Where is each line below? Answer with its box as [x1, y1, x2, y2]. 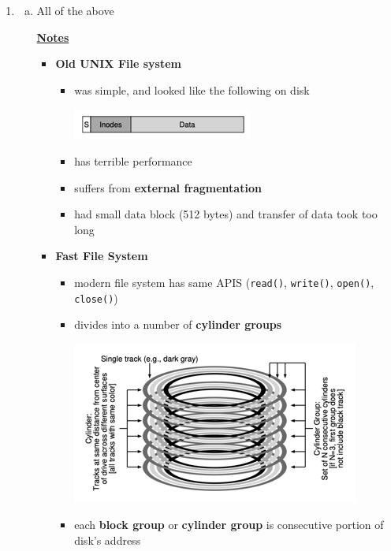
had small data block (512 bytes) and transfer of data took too [74, 206, 378, 222]
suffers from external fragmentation [74, 179, 262, 195]
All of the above [36, 2, 114, 18]
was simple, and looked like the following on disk [74, 81, 310, 98]
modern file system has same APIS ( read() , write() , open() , [74, 274, 374, 290]
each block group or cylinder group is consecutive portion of [74, 516, 384, 533]
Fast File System [55, 248, 148, 264]
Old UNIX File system [55, 55, 181, 72]
